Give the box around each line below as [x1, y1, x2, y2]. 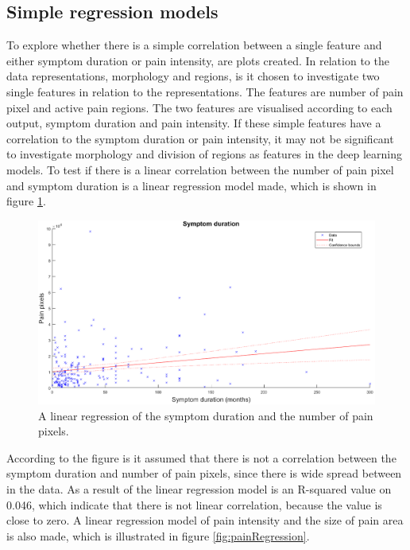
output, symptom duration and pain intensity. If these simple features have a [6, 115, 381, 131]
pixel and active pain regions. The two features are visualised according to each [6, 99, 393, 115]
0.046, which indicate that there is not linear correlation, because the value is [6, 496, 382, 513]
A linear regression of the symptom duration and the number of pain [38, 407, 373, 423]
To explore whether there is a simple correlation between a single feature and [6, 37, 382, 53]
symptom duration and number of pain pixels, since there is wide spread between [6, 465, 402, 482]
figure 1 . [6, 193, 46, 209]
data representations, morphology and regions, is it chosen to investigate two [6, 68, 380, 84]
